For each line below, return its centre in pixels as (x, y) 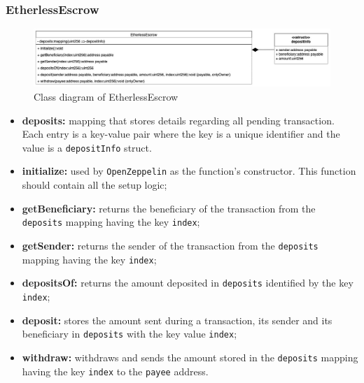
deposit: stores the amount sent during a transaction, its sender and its (177, 320)
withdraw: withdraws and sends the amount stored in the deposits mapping (190, 357)
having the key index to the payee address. (115, 371)
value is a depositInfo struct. (87, 147)
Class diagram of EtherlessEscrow (106, 97)
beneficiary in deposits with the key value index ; (129, 334)
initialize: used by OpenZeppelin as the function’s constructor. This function (189, 171)
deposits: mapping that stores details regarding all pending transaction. (178, 120)
